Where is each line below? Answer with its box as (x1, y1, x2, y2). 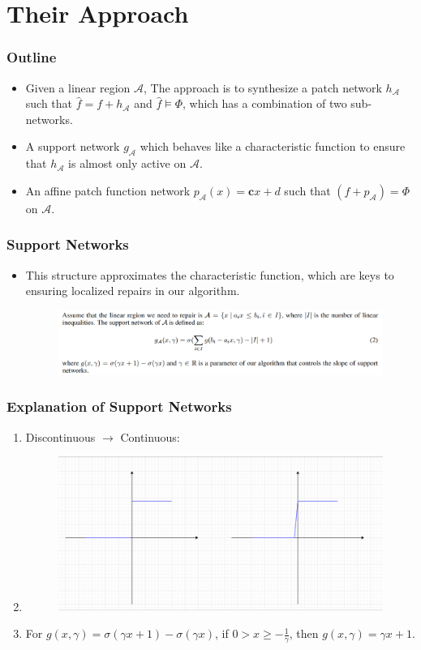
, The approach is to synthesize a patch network (143, 79, 382, 96)
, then (289, 625, 319, 642)
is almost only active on (68, 155, 187, 172)
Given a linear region (25, 79, 131, 96)
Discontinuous (25, 428, 96, 445)
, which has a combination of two (182, 95, 347, 112)
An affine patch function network (25, 182, 191, 199)
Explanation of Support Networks (6, 396, 232, 417)
